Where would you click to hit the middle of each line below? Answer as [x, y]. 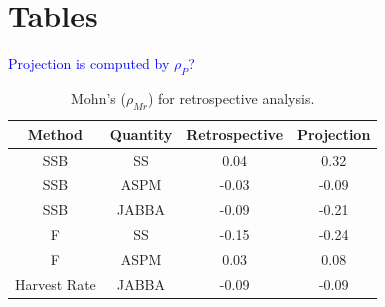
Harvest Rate [55, 283]
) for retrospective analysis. [231, 97]
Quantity [141, 133]
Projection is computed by [89, 63]
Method [55, 133]
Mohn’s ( [98, 97]
